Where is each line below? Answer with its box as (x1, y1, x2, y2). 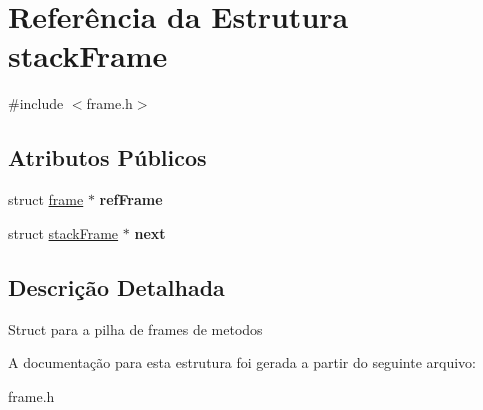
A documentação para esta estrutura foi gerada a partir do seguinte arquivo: (8, 352, 476, 373)
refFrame (99, 189, 163, 210)
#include (8, 93, 64, 114)
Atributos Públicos (8, 142, 207, 173)
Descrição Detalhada (8, 271, 225, 302)
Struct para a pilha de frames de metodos (8, 318, 263, 339)
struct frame (8, 189, 84, 210)
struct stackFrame (8, 222, 119, 243)
